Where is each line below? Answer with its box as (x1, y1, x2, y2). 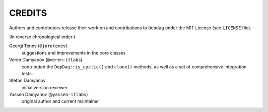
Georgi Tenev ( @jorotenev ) (9, 43, 67, 49)
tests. (21, 70, 33, 76)
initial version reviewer (21, 84, 68, 90)
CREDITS (9, 7, 47, 18)
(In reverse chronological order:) (9, 34, 75, 40)
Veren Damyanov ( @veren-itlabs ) (9, 57, 83, 63)
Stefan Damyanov (9, 77, 46, 84)
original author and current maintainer (21, 98, 99, 104)
